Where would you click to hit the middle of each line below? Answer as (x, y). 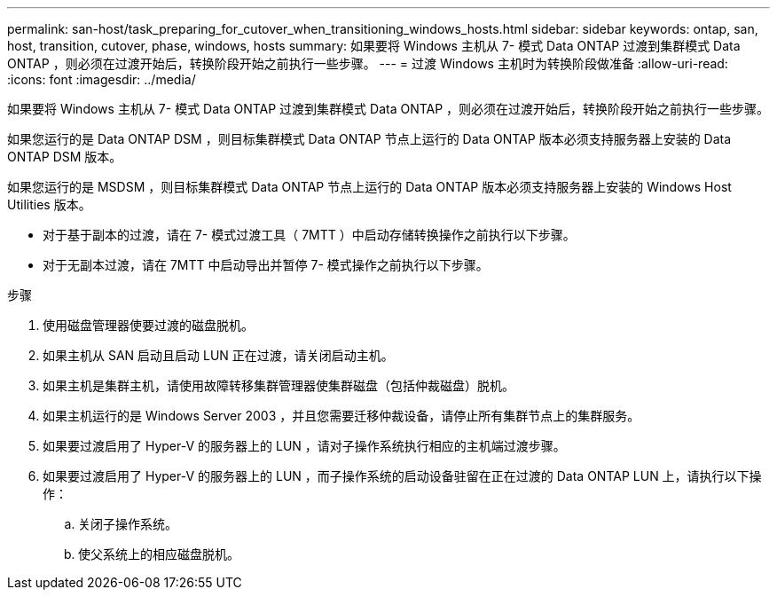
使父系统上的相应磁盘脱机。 (159, 554)
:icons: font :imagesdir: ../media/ (102, 79)
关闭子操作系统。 (128, 524)
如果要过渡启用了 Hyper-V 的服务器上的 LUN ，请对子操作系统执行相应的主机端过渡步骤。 (304, 446)
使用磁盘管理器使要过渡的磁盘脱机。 (148, 325)
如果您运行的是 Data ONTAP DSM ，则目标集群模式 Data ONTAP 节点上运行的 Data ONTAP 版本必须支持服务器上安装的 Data (369, 139)
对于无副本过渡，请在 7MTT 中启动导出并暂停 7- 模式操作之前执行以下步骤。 (266, 265)
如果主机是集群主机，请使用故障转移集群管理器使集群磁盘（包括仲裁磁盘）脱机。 (279, 385)
